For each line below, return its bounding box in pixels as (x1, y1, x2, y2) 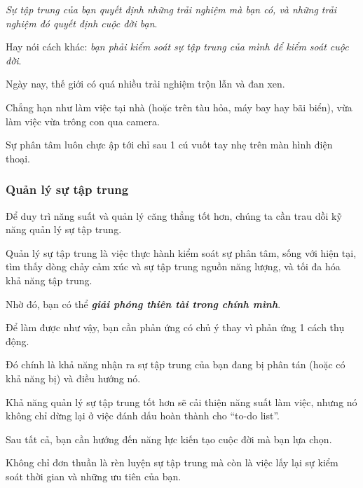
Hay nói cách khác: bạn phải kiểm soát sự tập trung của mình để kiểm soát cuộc (6, 39, 349, 54)
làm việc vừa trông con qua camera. (6, 113, 160, 128)
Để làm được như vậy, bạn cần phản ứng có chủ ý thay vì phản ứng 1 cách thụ (6, 320, 345, 335)
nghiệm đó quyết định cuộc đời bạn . (6, 15, 158, 30)
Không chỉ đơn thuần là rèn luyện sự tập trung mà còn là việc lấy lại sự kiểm (6, 455, 338, 470)
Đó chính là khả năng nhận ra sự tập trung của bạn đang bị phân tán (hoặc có (6, 357, 345, 372)
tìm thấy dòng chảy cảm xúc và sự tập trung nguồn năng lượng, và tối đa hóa (6, 259, 341, 274)
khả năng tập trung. (6, 272, 93, 287)
